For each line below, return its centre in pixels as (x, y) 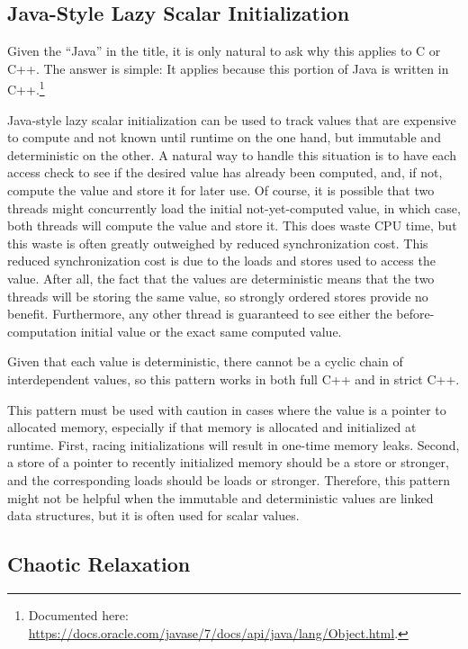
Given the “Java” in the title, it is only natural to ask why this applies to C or (224, 51)
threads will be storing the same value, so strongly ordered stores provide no (218, 296)
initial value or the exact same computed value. (211, 331)
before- (415, 314)
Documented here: (78, 614)
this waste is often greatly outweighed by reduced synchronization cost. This (218, 243)
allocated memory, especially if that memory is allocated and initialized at (212, 427)
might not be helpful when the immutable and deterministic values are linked (220, 497)
